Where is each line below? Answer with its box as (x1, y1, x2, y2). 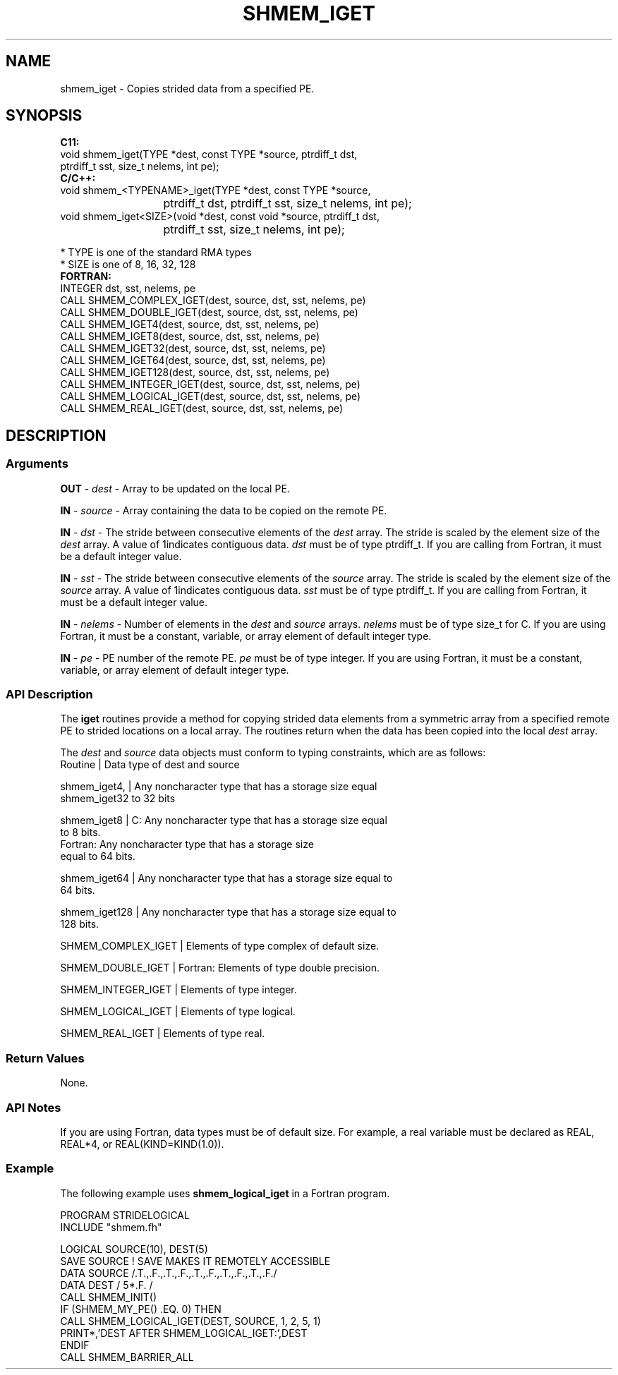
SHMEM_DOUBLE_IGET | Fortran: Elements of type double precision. (60, 962, 380, 974)
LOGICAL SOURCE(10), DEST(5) (60, 1242, 208, 1255)
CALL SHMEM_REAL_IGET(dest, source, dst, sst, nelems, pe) (60, 402, 344, 415)
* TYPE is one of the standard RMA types (60, 246, 252, 259)
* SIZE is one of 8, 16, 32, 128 (60, 258, 196, 271)
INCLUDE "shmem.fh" (60, 1220, 162, 1233)
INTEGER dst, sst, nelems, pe (60, 282, 196, 295)
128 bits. (60, 918, 99, 931)
